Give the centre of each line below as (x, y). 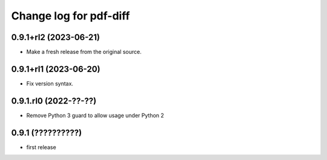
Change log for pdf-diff (71, 16)
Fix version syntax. (50, 83)
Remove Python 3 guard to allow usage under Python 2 (95, 115)
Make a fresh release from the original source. (84, 52)
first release (41, 147)
